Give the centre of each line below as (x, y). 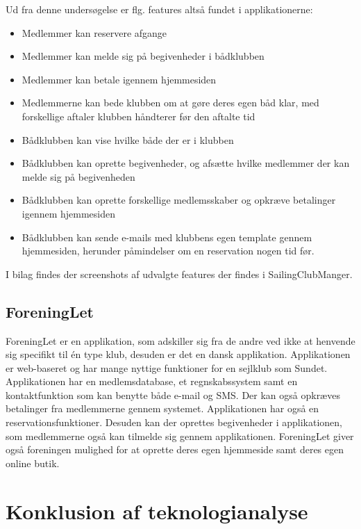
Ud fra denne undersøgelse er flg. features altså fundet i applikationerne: (159, 9)
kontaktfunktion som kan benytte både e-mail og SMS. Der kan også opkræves (173, 394)
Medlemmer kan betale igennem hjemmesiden (119, 79)
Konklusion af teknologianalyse (157, 511)
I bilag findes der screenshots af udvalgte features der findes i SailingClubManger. (179, 274)
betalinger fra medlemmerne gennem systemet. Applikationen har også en (162, 408)
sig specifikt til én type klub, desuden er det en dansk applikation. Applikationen (178, 354)
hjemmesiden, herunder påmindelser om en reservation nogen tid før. (168, 251)
